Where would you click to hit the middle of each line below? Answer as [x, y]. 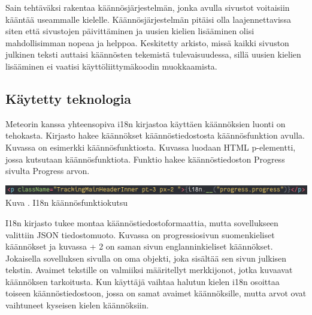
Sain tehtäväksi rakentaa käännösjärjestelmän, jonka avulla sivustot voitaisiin [148, 7]
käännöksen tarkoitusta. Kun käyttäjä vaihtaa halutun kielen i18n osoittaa [143, 281]
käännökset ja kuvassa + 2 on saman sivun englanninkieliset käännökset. [139, 246]
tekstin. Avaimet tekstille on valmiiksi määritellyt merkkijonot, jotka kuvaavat [149, 270]
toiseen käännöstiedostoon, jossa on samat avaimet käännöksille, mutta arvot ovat [156, 293]
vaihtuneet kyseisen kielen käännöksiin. [77, 305]
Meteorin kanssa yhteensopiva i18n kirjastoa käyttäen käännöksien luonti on [146, 123]
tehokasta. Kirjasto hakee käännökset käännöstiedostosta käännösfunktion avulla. [155, 135]
